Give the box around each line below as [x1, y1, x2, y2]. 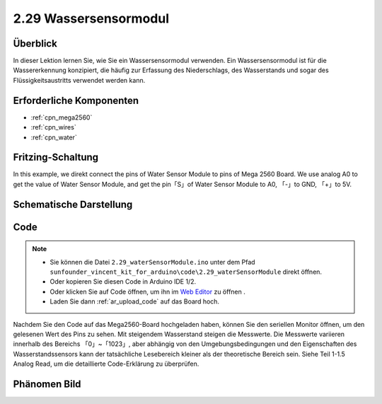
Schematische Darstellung [13, 198, 133, 210]
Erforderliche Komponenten [13, 94, 139, 106]
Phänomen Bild [13, 378, 81, 390]
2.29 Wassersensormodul [13, 11, 170, 26]
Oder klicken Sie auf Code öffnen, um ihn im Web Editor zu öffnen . [50, 287, 245, 296]
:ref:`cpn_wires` [30, 123, 77, 132]
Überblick [13, 37, 58, 50]
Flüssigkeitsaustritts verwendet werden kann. [13, 76, 146, 84]
